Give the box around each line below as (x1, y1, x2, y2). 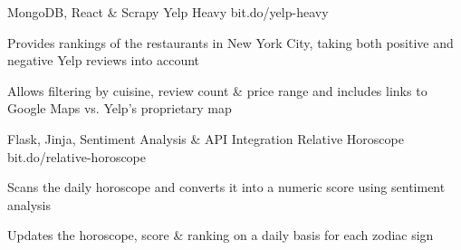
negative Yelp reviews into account (7, 51, 200, 70)
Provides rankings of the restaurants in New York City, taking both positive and (7, 33, 454, 52)
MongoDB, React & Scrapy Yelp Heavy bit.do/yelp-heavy (7, 3, 329, 21)
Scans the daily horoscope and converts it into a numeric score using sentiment (7, 178, 446, 197)
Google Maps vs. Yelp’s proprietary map (7, 99, 232, 118)
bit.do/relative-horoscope (7, 147, 147, 166)
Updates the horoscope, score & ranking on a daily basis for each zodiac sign (7, 226, 434, 245)
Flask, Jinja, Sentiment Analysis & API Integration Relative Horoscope (7, 129, 404, 148)
